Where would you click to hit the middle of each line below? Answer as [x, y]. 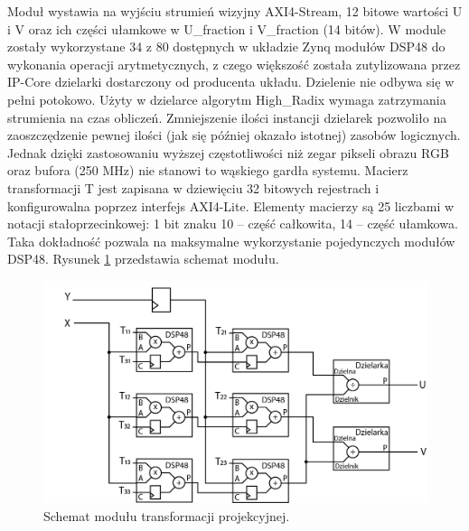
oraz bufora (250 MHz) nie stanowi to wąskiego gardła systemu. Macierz [208, 170]
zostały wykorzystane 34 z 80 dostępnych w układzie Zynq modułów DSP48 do [226, 47]
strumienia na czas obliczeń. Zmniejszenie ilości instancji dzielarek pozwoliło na [227, 117]
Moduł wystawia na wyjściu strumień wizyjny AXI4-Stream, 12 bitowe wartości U [235, 11]
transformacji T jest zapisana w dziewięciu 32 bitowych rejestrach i [193, 187]
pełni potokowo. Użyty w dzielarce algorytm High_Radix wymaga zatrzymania [227, 99]
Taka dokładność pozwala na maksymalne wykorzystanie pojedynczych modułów [231, 241]
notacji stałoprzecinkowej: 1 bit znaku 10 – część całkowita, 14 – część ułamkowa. [233, 224]
